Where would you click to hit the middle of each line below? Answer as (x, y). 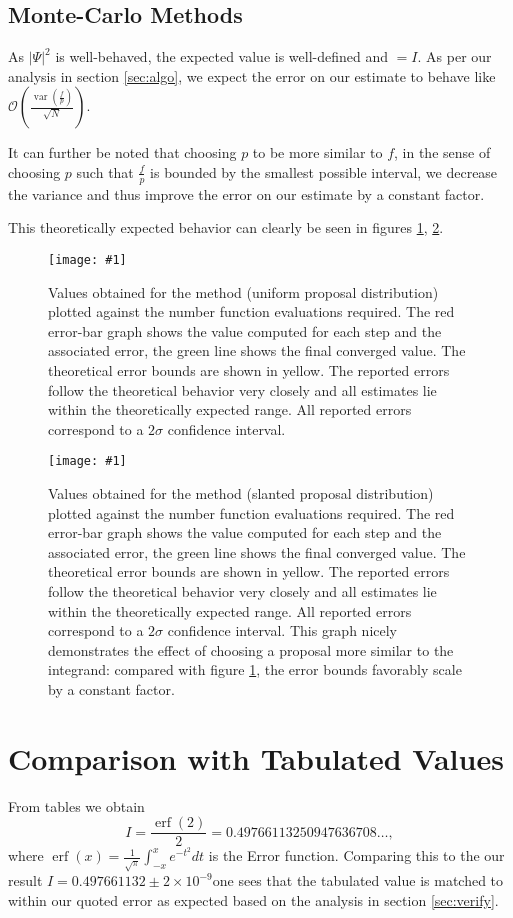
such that (105, 171)
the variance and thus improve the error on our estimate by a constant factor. (246, 193)
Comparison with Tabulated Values (256, 757)
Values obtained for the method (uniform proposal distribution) (243, 291)
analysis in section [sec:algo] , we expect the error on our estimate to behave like (252, 75)
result (25, 880)
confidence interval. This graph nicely (282, 630)
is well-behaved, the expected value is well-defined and (222, 56)
